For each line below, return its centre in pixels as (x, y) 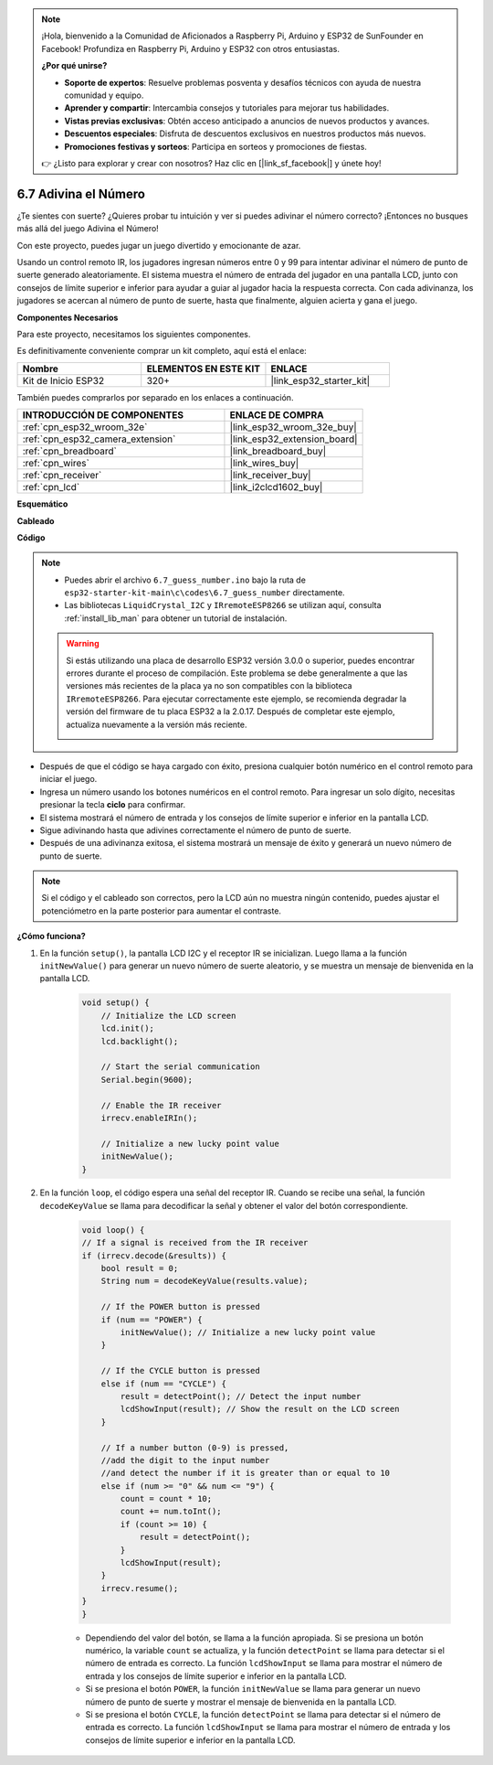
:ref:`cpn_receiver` (62, 476)
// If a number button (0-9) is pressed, (195, 1448)
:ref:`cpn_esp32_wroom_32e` (85, 427)
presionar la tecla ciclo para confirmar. (113, 805)
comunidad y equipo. (104, 95)
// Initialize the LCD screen (168, 1016)
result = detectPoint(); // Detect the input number (241, 1396)
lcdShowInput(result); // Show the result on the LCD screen (260, 1409)
